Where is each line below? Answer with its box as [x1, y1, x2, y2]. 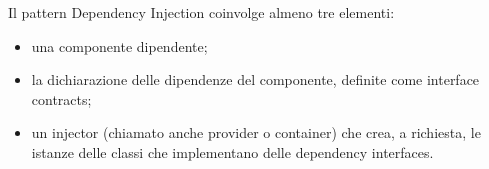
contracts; [31, 88, 92, 109]
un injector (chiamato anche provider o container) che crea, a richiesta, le [31, 122, 481, 143]
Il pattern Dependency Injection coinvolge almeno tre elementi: [8, 2, 395, 22]
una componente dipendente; [31, 35, 208, 56]
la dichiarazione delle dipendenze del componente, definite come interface [31, 69, 480, 90]
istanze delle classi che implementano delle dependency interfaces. [31, 141, 434, 162]
